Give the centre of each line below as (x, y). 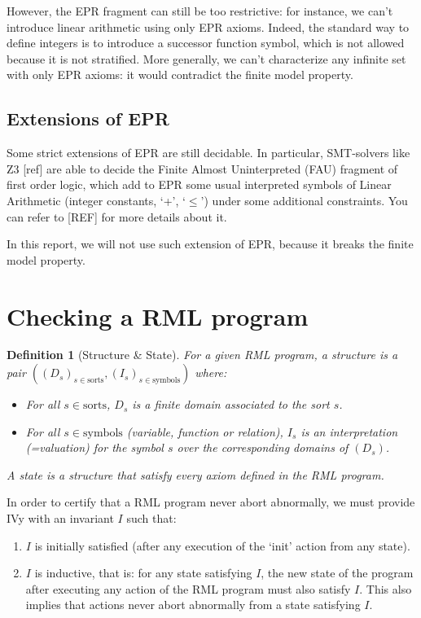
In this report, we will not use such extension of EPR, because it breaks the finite (210, 244)
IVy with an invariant (60, 518)
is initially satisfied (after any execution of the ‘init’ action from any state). (222, 545)
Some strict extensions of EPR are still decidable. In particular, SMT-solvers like (208, 153)
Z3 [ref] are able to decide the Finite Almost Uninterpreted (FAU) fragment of (202, 168)
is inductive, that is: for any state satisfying (143, 573)
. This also (386, 588)
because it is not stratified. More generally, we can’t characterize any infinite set (206, 58)
